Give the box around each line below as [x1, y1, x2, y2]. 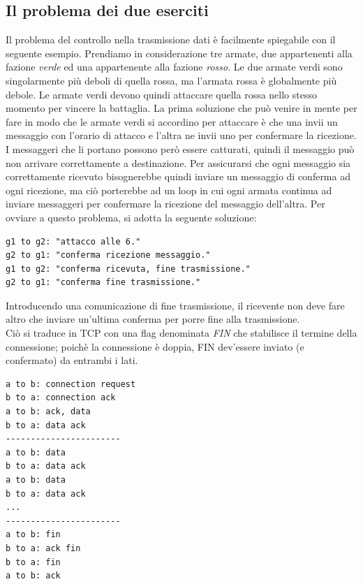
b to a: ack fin [6, 543, 81, 553]
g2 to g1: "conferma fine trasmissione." [6, 277, 201, 288]
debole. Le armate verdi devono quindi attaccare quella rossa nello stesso [6, 87, 317, 101]
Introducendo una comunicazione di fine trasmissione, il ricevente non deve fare [6, 298, 345, 312]
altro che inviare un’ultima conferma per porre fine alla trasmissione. [6, 312, 300, 326]
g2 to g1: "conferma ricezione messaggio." [6, 250, 211, 261]
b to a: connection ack [6, 393, 116, 403]
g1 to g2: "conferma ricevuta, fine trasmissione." [6, 263, 251, 274]
